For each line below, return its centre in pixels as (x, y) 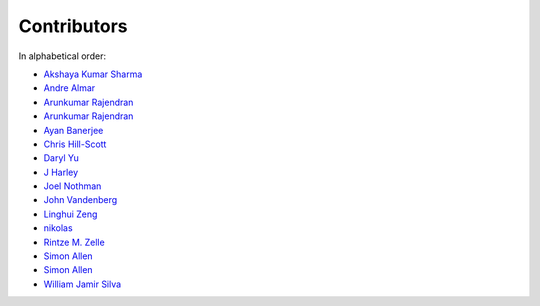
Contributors (73, 26)
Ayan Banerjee (73, 130)
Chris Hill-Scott (75, 144)
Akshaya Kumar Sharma (93, 74)
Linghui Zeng (70, 214)
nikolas (58, 228)
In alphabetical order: (62, 56)
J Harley (61, 172)
